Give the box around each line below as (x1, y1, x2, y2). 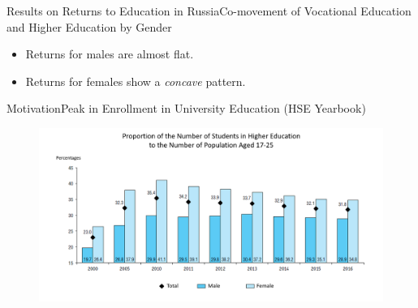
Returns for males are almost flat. (25, 45, 194, 62)
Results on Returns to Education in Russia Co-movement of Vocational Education (6, 2, 412, 19)
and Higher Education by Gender (6, 18, 172, 35)
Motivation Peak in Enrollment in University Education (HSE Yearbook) (6, 100, 366, 117)
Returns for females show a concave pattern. (25, 72, 246, 89)
